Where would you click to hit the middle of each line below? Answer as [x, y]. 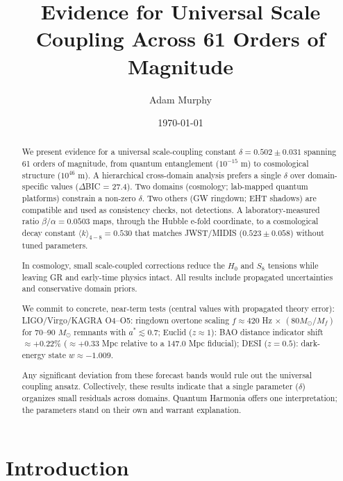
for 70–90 [39, 331]
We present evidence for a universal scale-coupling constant [129, 152]
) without [307, 233]
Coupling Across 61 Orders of [181, 39]
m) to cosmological [275, 163]
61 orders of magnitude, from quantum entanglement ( [120, 163]
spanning [320, 152]
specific [35, 186]
